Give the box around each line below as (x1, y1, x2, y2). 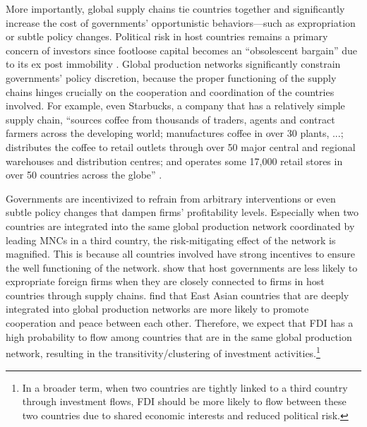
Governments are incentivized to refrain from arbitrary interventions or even (6, 191, 336, 205)
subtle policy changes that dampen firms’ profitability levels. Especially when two (6, 205, 359, 219)
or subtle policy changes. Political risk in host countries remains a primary (6, 29, 328, 44)
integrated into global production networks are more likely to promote (6, 301, 309, 316)
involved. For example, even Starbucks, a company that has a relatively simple (6, 98, 345, 113)
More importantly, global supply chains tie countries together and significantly (6, 1, 345, 16)
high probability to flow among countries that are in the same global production (6, 329, 352, 344)
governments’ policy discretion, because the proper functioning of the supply (6, 70, 337, 85)
